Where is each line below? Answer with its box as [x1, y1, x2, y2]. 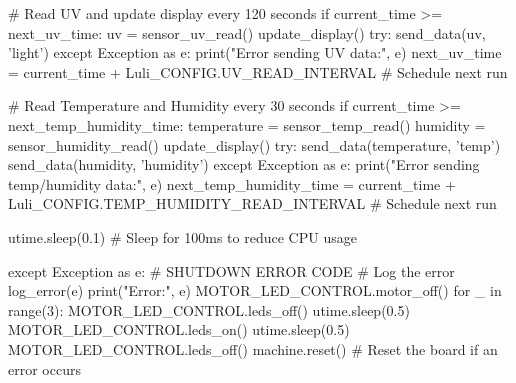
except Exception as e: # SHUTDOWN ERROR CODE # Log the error [8, 260, 455, 281]
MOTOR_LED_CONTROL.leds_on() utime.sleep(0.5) [8, 319, 350, 340]
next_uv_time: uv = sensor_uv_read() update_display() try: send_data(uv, [8, 22, 486, 43]
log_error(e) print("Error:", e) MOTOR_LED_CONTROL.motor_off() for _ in [8, 280, 502, 301]
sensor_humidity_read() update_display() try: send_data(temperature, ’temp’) [8, 134, 501, 155]
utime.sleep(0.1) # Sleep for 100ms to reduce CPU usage [8, 226, 357, 247]
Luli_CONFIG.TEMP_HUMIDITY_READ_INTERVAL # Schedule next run [8, 193, 497, 214]
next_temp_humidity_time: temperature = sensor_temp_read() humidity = [8, 114, 486, 135]
